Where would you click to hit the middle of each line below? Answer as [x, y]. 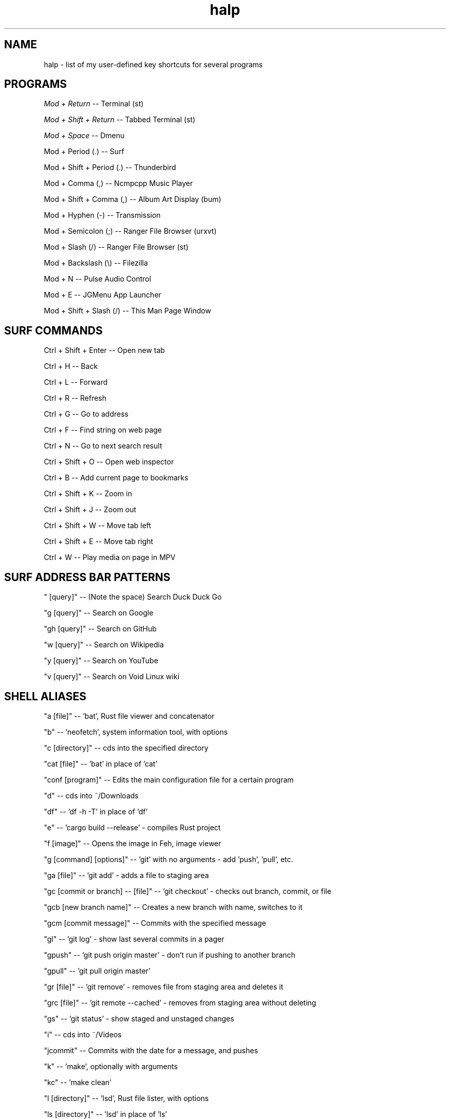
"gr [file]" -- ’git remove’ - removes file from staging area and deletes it [164, 986]
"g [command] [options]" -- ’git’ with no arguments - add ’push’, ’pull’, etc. [168, 859]
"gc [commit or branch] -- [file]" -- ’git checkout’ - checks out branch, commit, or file [188, 891]
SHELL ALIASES [45, 696]
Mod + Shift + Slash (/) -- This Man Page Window [127, 311]
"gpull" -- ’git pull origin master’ [97, 971]
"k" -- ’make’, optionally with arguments [111, 1066]
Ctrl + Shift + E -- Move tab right [99, 542]
